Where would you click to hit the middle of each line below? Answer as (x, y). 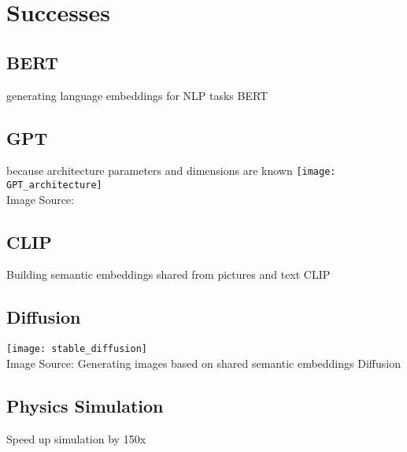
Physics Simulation (85, 405)
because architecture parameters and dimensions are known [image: (171, 170)
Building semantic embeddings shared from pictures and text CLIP (168, 274)
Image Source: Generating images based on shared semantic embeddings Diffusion (203, 363)
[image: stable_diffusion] (77, 349)
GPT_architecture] (54, 185)
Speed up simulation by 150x (76, 438)
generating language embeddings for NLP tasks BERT (137, 95)
